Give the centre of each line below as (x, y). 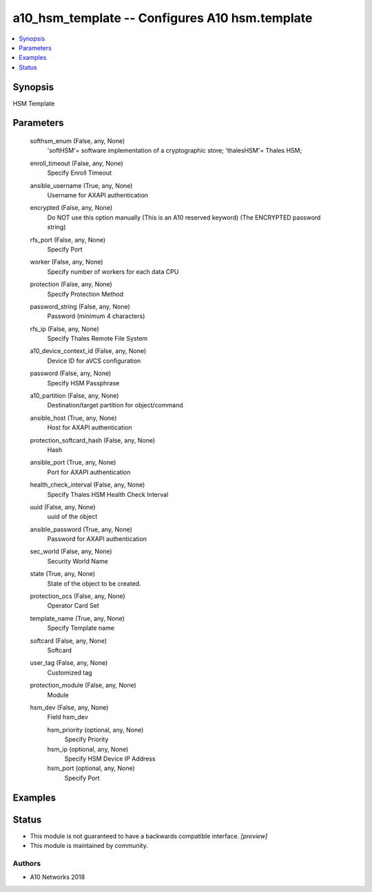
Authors (27, 863)
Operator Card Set (73, 606)
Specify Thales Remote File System (97, 339)
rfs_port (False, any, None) (68, 240)
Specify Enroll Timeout (80, 173)
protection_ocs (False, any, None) (77, 596)
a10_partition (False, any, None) (74, 396)
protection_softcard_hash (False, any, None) (93, 440)
